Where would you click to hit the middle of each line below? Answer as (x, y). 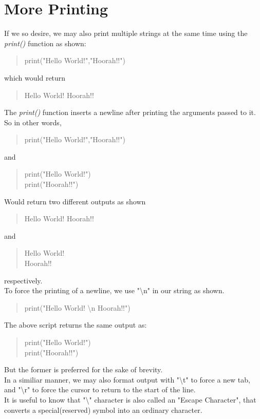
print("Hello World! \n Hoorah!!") (77, 307)
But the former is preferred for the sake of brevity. (83, 369)
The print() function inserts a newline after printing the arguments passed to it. (130, 112)
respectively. (23, 280)
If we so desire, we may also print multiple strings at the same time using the (126, 33)
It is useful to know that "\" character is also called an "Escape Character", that (130, 399)
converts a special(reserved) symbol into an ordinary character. (103, 410)
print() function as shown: (45, 43)
